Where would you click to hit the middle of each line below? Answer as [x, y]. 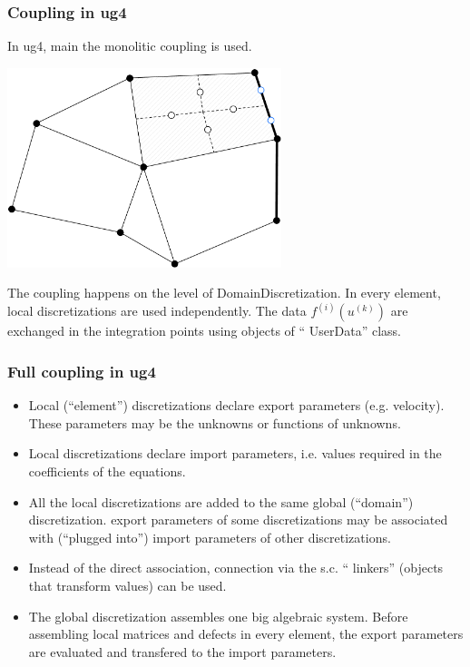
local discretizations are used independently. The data [157, 311]
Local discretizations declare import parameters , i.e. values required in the [235, 453]
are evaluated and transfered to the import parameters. [182, 651]
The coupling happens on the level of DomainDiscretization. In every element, [224, 293]
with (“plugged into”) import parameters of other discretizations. [210, 537]
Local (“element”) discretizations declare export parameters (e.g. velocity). [236, 405]
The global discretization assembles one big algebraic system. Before [218, 616]
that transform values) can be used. [127, 586]
